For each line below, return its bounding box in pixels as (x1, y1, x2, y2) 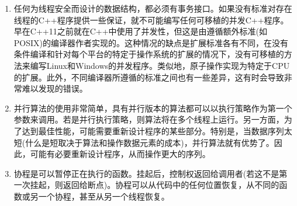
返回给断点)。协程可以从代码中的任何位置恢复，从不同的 (63, 179, 279, 191)
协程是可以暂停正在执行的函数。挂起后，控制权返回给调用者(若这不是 (13, 167, 279, 179)
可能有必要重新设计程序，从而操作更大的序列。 (30, 148, 210, 160)
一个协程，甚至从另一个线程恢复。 (38, 190, 170, 202)
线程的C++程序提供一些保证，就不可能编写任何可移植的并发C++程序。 (13, 13, 289, 26)
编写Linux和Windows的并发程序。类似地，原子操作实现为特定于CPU (30, 59, 290, 71)
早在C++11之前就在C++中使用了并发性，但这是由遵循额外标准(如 (13, 25, 268, 37)
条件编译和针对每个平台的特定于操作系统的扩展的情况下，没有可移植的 (13, 48, 284, 60)
